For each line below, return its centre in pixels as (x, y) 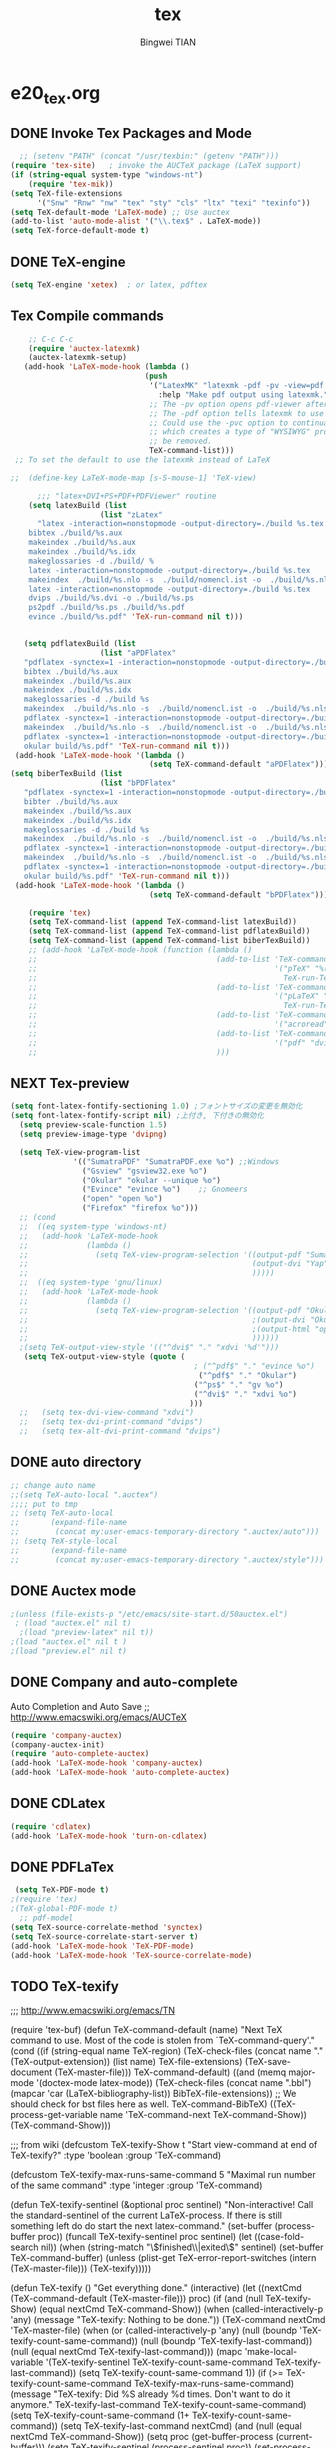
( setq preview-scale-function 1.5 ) (93, 1125)
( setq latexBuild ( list (78, 505)
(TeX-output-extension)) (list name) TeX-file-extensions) (126, 2062)
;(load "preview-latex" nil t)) (87, 1633)
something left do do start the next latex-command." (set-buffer (141, 2226)
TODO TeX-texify (65, 1986)
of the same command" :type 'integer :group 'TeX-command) (136, 2185)
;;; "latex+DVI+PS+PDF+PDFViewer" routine (126, 496)
